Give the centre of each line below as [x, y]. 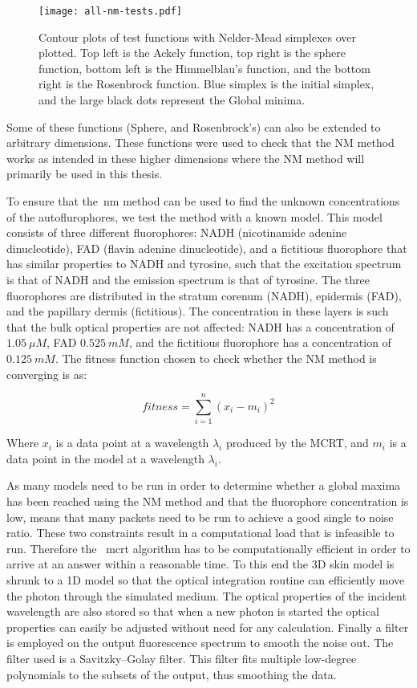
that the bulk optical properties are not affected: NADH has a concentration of [200, 326]
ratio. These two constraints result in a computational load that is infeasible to [200, 533]
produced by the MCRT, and [297, 443]
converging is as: [47, 374]
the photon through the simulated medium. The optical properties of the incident [206, 595]
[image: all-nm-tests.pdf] [110, 11]
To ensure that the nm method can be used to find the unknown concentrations [203, 201]
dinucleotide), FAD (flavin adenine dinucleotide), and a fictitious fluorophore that [207, 248]
